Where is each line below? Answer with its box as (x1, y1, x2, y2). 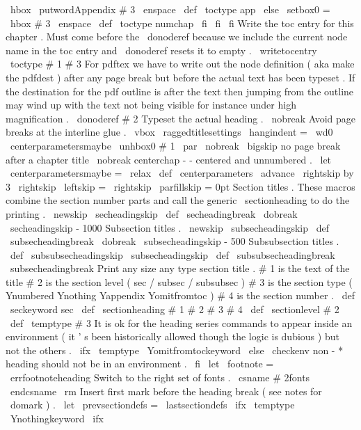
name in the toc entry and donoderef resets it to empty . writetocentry (6, 42, 317, 57)
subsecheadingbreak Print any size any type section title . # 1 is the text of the (10, 261, 350, 276)
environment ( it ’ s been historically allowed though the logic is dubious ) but (6, 329, 339, 344)
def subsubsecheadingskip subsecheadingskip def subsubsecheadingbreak (10, 247, 335, 262)
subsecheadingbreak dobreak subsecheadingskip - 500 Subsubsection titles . (10, 234, 339, 248)
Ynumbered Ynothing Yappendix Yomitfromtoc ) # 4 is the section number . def (6, 288, 355, 303)
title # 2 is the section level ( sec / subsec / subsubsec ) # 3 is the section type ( (6, 274, 353, 289)
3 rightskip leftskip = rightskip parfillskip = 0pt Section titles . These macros (6, 179, 355, 193)
